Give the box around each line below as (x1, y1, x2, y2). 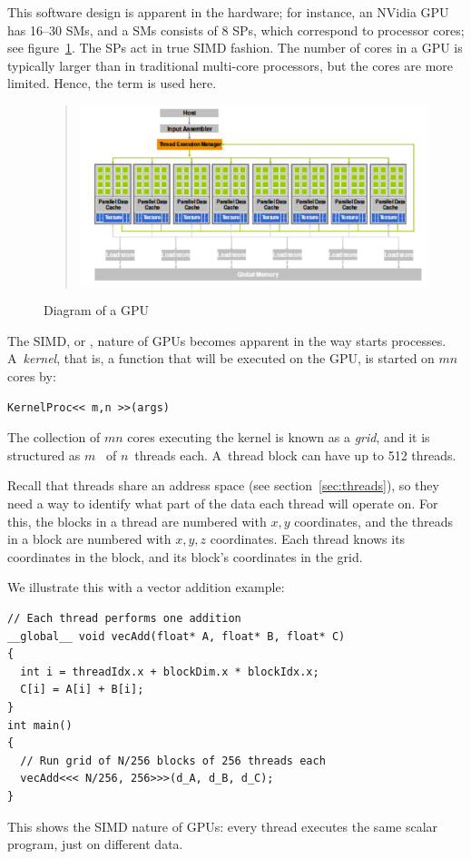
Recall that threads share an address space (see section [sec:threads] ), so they (7, 476, 439, 495)
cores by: (7, 367, 56, 386)
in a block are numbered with (7, 529, 172, 548)
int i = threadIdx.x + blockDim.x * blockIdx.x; (20, 665, 319, 678)
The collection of (7, 428, 101, 447)
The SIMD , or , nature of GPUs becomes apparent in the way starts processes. (7, 331, 446, 350)
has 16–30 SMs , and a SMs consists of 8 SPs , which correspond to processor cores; (7, 20, 465, 39)
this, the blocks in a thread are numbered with (7, 511, 267, 530)
